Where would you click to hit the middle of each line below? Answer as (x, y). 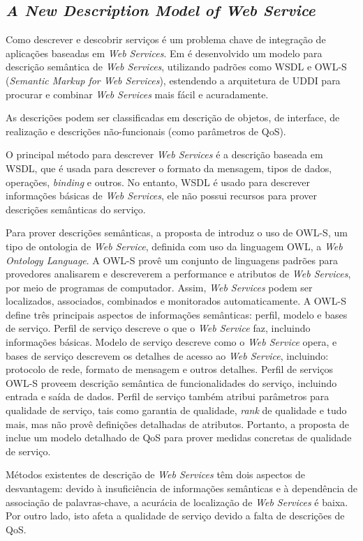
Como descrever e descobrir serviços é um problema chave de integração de (166, 39)
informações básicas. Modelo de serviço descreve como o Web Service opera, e (171, 342)
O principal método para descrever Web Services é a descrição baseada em (164, 154)
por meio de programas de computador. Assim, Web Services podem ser (159, 287)
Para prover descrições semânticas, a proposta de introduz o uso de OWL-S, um (177, 233)
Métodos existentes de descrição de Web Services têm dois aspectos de (155, 474)
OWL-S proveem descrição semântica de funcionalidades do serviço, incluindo (171, 382)
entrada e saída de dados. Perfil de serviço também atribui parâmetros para (168, 396)
